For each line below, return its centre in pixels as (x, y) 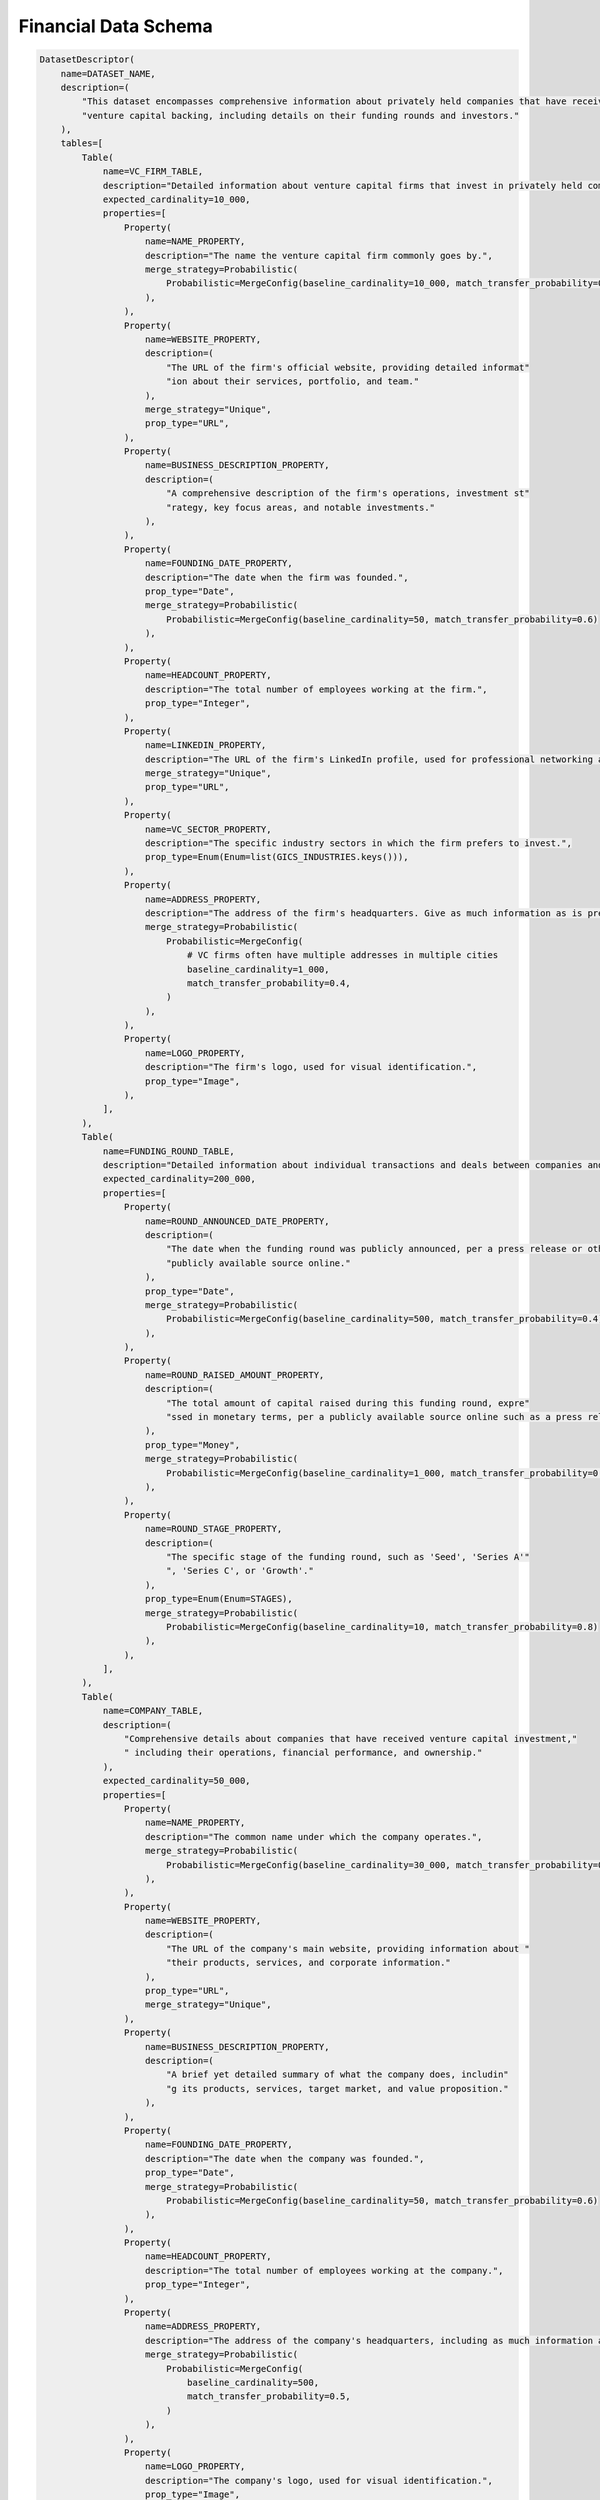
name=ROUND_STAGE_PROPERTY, (214, 1529)
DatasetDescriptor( (87, 59)
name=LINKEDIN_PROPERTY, (206, 745)
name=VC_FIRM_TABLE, (153, 171)
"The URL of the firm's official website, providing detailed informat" (347, 367)
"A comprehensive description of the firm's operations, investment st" (347, 493)
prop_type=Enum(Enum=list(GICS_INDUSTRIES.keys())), (277, 857)
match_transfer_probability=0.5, (268, 2396)
